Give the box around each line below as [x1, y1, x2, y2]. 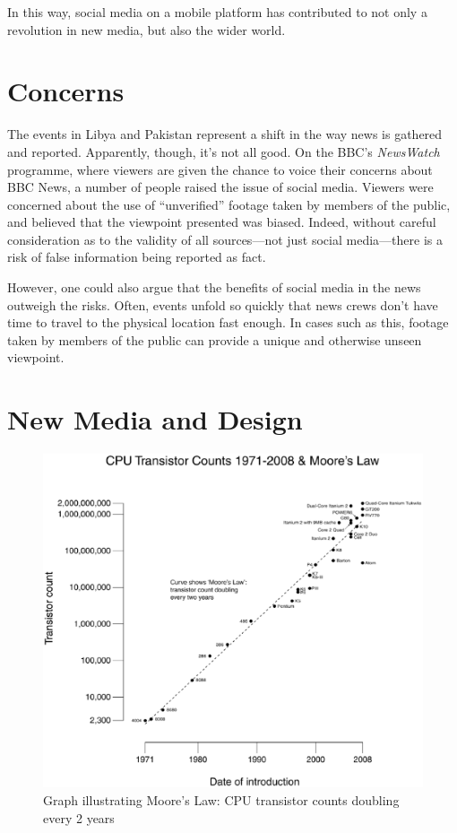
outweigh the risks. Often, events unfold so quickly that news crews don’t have [7, 295, 438, 314]
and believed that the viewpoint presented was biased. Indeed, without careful [7, 213, 436, 231]
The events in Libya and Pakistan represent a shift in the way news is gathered [7, 125, 443, 143]
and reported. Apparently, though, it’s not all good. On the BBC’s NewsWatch [7, 142, 440, 161]
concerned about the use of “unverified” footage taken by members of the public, [7, 195, 451, 213]
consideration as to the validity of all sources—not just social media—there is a [7, 230, 443, 248]
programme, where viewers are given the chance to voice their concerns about [7, 160, 433, 178]
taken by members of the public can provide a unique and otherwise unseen [7, 330, 422, 349]
